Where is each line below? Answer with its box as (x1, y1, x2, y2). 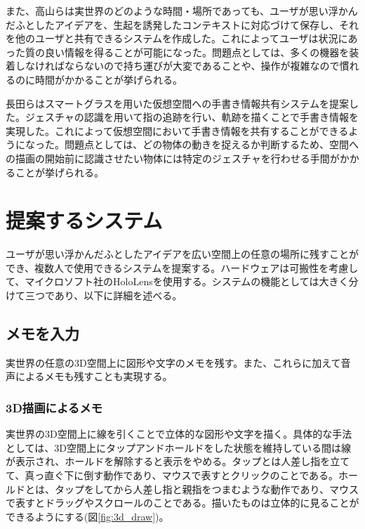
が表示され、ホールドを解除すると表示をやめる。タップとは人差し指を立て (6, 454, 350, 469)
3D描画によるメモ (6, 398, 102, 416)
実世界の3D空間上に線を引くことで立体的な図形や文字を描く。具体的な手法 (6, 426, 352, 441)
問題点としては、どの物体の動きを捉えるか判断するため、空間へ (64, 137, 359, 152)
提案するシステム (6, 206, 163, 235)
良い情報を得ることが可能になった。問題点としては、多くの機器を (44, 44, 350, 59)
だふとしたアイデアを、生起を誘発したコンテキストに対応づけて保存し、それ (6, 17, 359, 32)
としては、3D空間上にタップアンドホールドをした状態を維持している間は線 (6, 440, 352, 455)
